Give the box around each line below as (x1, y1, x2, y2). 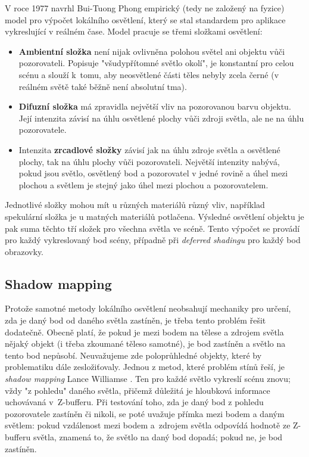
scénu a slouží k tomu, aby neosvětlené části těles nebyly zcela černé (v (18, 68, 279, 80)
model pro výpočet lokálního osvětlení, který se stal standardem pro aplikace (5, 13, 286, 26)
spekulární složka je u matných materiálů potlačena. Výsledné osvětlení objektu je (5, 210, 304, 222)
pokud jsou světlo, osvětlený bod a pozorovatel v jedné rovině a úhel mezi (18, 167, 288, 179)
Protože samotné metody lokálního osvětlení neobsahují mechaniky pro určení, (5, 302, 291, 315)
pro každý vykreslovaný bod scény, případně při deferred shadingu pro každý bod (5, 234, 301, 246)
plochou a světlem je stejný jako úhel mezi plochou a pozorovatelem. (18, 178, 269, 191)
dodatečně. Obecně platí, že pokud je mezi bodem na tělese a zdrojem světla (5, 325, 284, 338)
